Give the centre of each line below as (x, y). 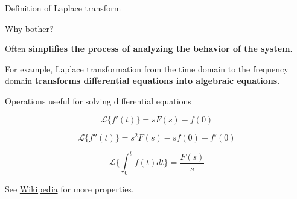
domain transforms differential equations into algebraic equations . (142, 81)
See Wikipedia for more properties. (69, 188)
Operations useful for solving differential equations (98, 100)
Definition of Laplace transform (63, 8)
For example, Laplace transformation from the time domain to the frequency (147, 68)
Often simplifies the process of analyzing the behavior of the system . (149, 49)
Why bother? (29, 28)
